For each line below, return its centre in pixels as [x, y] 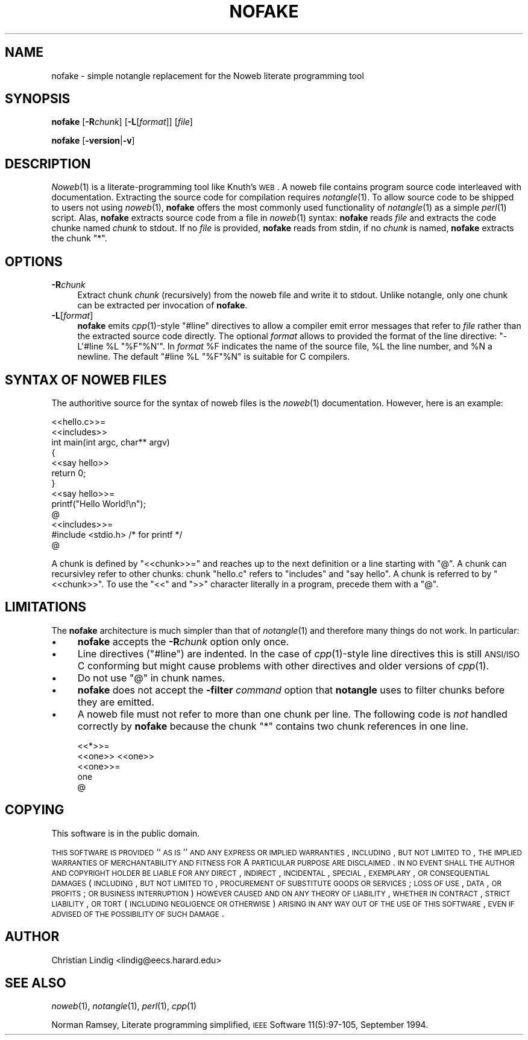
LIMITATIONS [46, 607]
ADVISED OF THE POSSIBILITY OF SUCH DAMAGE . [138, 913]
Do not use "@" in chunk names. [151, 678]
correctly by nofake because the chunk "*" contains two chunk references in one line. [273, 726]
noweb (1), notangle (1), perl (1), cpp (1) [124, 1006]
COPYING [35, 810]
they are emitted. [116, 702]
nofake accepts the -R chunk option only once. [183, 641]
